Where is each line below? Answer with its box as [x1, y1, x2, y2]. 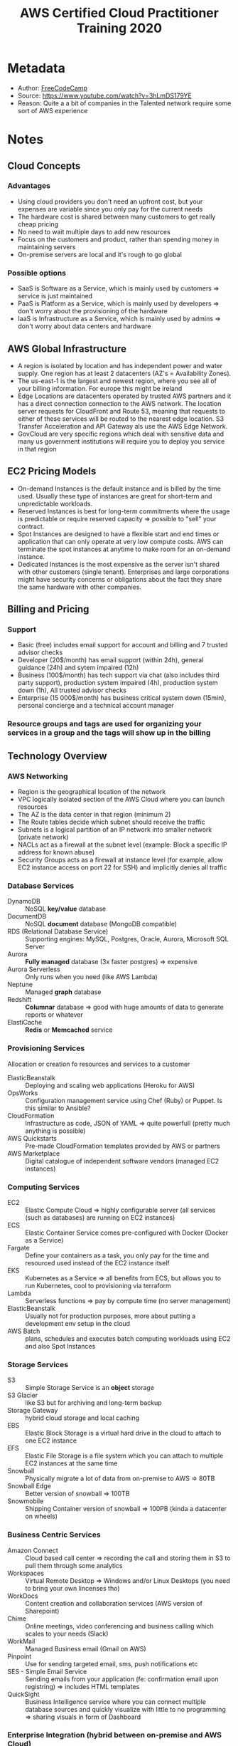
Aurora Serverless [7, 965, 60, 973]
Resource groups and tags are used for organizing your [7, 719, 202, 729]
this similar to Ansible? [25, 1104, 91, 1112]
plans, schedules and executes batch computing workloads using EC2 [25, 1334, 231, 1343]
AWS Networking [7, 771, 69, 781]
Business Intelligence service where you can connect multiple [25, 1697, 206, 1706]
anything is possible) [25, 1126, 86, 1135]
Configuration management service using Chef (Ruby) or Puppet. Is [25, 1096, 222, 1104]
